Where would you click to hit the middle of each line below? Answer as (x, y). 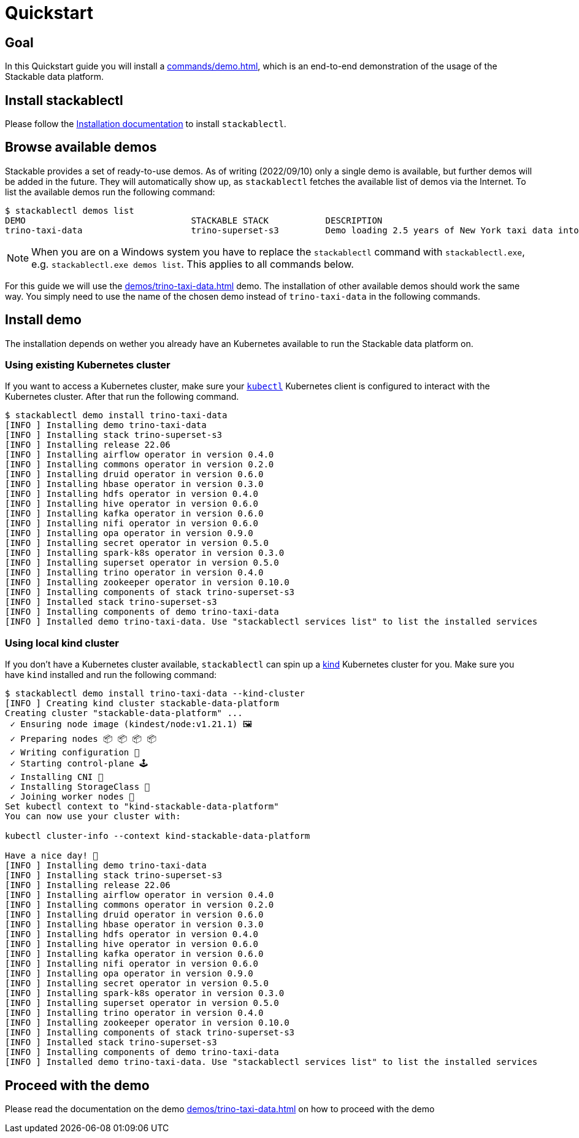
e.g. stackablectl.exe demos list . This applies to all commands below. (193, 264)
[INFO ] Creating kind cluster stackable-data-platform (142, 703)
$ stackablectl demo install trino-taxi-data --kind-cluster (155, 694)
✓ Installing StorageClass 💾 (80, 787)
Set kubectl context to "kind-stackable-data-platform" (142, 807)
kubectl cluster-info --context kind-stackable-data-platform (158, 836)
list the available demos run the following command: (110, 192)
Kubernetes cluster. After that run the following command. (122, 397)
